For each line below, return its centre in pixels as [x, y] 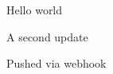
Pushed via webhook [56, 63]
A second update [47, 36]
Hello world [35, 10]
